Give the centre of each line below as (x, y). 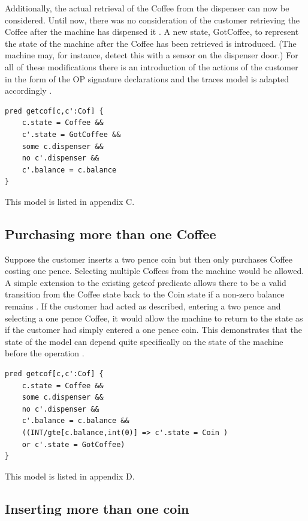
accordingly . (28, 90)
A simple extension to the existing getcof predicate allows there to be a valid (146, 282)
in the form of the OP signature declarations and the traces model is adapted (147, 78)
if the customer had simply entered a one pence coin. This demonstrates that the (153, 330)
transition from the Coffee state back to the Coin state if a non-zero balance (145, 294)
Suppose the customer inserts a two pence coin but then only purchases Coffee (149, 259)
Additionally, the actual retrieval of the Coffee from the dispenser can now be (147, 8)
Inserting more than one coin (97, 508)
